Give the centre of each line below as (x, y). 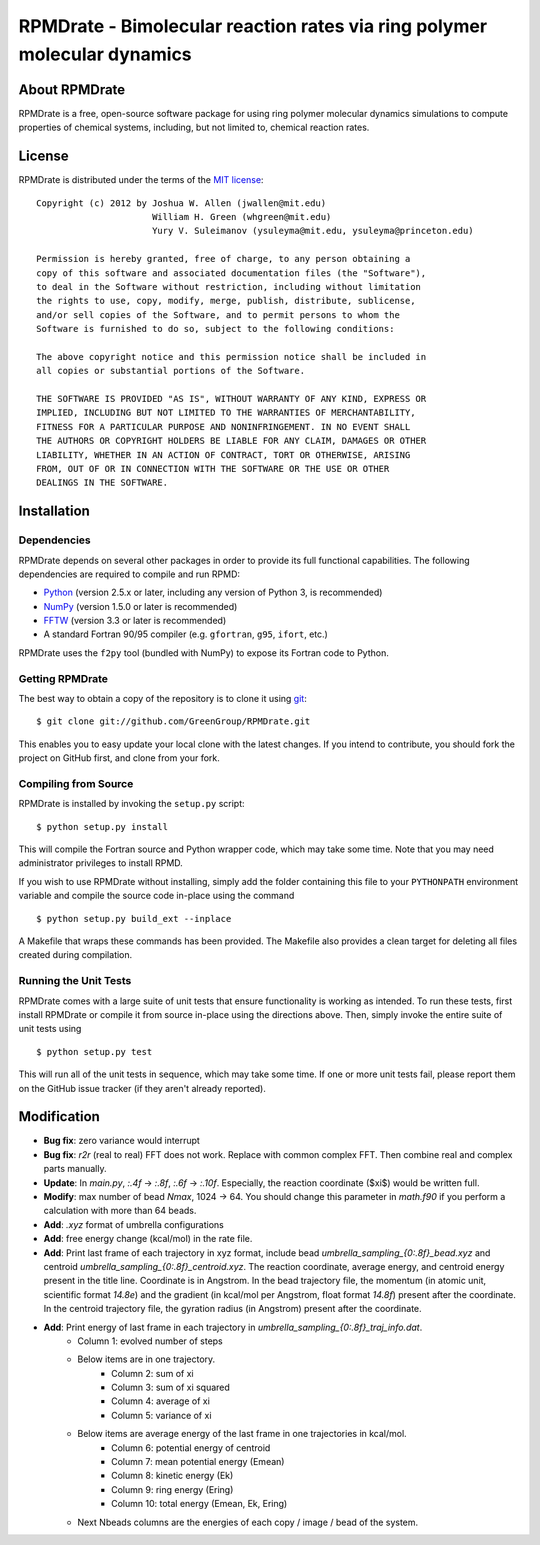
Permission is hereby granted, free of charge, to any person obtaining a (223, 259)
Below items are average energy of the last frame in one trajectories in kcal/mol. (242, 1434)
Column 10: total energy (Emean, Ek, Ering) (199, 1504)
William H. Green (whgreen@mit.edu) (241, 216)
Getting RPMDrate (63, 678)
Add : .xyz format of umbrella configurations (133, 1224)
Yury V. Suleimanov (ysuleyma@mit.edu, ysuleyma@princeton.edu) (312, 231)
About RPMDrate (72, 89)
